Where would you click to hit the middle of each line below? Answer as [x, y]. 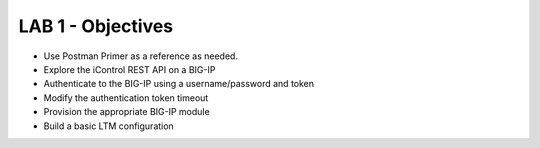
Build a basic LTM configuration [108, 126]
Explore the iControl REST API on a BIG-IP [129, 69]
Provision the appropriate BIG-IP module [126, 112]
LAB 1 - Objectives [96, 26]
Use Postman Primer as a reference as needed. [141, 56]
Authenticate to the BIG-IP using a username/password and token [179, 84]
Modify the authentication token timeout [126, 97]
